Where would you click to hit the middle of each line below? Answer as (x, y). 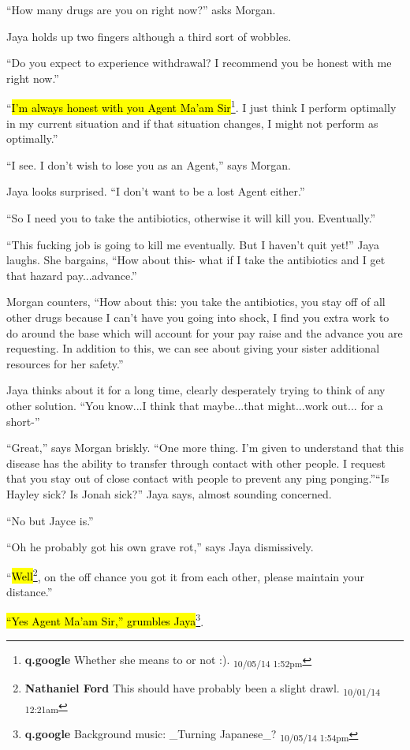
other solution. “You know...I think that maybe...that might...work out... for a (195, 405)
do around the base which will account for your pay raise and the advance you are (205, 332)
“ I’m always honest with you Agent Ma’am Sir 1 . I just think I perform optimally (201, 106)
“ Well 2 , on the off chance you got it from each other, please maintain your (186, 575)
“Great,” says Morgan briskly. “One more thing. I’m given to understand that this (205, 448)
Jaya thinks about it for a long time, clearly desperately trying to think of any (196, 390)
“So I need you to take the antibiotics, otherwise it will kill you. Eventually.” (191, 218)
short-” (23, 421)
